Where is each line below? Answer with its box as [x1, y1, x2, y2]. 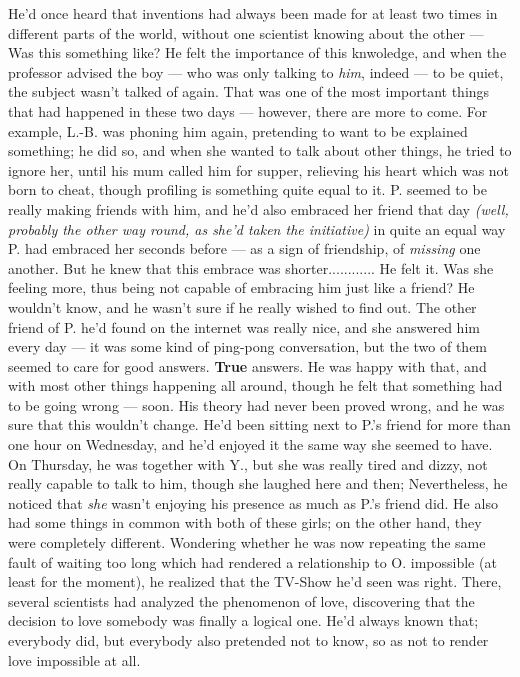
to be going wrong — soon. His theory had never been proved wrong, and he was [8, 394, 505, 415]
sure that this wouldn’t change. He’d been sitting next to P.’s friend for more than [8, 414, 511, 435]
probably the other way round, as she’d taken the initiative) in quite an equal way [8, 218, 506, 239]
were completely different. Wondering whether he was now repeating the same [8, 532, 486, 553]
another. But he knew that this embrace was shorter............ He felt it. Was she [8, 257, 494, 278]
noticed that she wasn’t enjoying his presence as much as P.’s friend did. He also [8, 492, 498, 513]
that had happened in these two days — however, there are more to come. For [8, 100, 488, 121]
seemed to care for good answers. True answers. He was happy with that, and [8, 355, 487, 376]
